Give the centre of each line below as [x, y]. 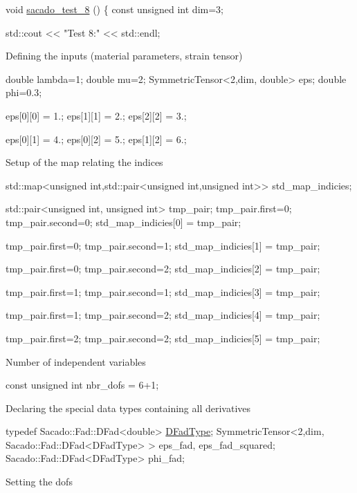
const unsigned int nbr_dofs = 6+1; [82, 385]
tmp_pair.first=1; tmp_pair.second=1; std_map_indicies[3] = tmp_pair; [163, 291]
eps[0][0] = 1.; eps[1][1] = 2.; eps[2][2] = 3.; [96, 115]
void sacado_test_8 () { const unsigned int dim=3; [115, 9]
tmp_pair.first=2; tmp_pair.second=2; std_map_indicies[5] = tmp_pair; [163, 338]
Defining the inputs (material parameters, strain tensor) [124, 56]
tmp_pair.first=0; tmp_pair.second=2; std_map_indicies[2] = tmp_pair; [163, 269]
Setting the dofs [39, 482]
